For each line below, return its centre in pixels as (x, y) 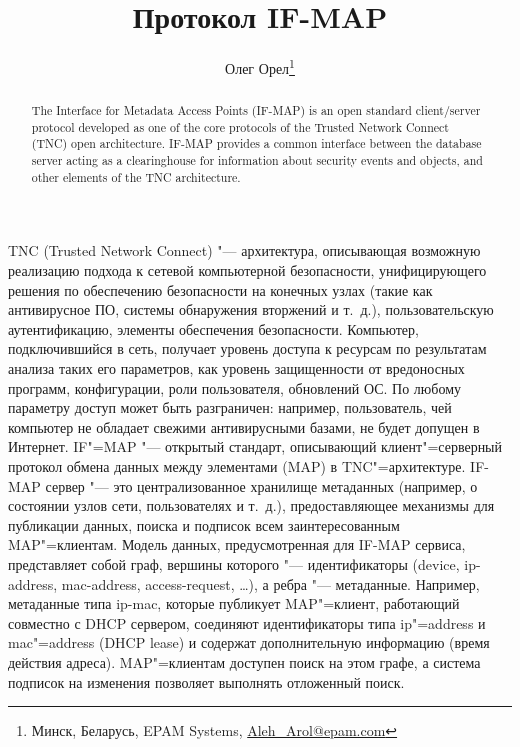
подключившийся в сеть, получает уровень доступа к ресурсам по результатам (247, 348)
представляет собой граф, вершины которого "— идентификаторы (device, (234, 563)
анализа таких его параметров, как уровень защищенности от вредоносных (236, 368)
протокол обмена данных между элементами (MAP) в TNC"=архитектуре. (237, 465)
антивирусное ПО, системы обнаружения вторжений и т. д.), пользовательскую (251, 309)
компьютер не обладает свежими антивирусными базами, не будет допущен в (244, 426)
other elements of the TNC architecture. (136, 176)
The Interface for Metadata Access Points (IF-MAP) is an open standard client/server (256, 110)
